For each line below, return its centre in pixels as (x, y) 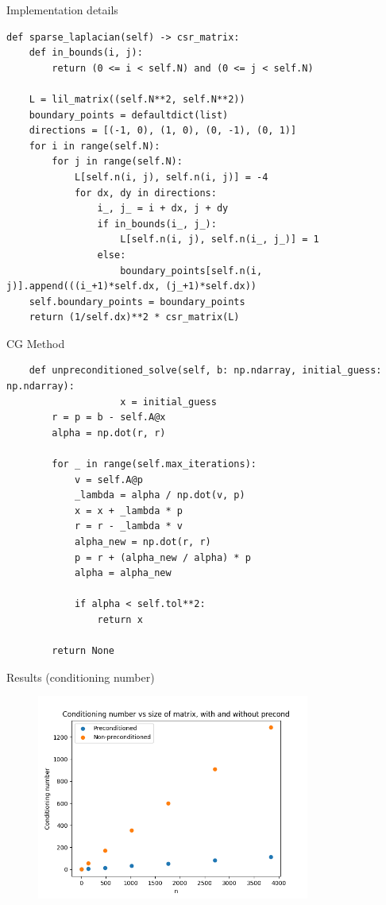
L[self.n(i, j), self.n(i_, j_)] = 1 (220, 240)
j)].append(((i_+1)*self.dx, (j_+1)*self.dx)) (131, 286)
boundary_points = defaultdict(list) (129, 115)
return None (83, 651)
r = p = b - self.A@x (109, 418)
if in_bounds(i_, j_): (157, 224)
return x (120, 619)
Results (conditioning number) (81, 677)
